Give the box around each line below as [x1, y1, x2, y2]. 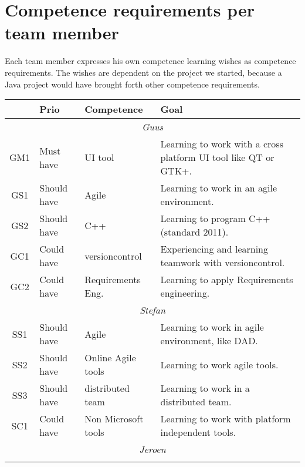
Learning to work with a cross [160, 137, 283, 151]
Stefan [140, 303, 165, 317]
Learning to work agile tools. [160, 357, 279, 371]
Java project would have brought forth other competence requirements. [5, 78, 260, 90]
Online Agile [84, 351, 136, 365]
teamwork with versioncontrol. [160, 256, 285, 270]
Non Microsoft [84, 412, 144, 426]
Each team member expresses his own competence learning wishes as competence [5, 55, 296, 67]
